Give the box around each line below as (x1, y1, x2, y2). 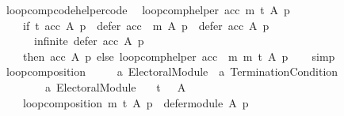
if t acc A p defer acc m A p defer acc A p (22, 17, 269, 33)
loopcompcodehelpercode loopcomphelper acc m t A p (6, 2, 290, 17)
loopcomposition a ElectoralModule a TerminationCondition (6, 63, 338, 80)
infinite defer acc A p (33, 32, 144, 49)
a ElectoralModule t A (44, 78, 186, 95)
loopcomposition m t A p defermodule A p (22, 94, 249, 110)
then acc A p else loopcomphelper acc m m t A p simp (22, 47, 335, 64)
